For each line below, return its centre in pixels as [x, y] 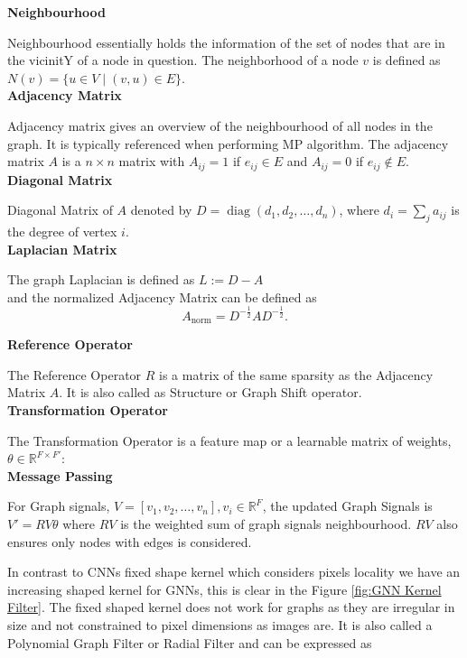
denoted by [161, 210]
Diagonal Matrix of [60, 210]
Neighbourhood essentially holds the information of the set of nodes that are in [226, 42]
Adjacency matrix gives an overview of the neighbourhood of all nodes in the [220, 125]
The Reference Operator [75, 374]
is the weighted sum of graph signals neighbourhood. [266, 523]
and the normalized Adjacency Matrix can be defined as [162, 297]
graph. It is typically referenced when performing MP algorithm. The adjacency [228, 143]
